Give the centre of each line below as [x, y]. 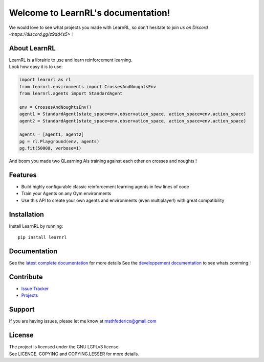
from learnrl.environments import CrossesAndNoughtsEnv [88, 86]
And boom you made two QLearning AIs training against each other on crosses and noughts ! [103, 161]
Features [23, 175]
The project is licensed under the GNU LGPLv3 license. [64, 347]
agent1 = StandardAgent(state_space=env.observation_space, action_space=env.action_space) [133, 114]
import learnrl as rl [45, 80]
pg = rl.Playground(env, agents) [59, 141]
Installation [26, 214]
